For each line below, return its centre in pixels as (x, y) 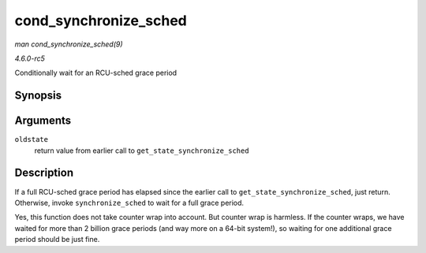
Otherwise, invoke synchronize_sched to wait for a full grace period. (129, 203)
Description (44, 173)
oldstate (32, 140)
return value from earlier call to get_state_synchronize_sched (142, 151)
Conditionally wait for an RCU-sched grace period (96, 73)
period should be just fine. (57, 240)
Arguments (43, 121)
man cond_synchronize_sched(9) (69, 44)
